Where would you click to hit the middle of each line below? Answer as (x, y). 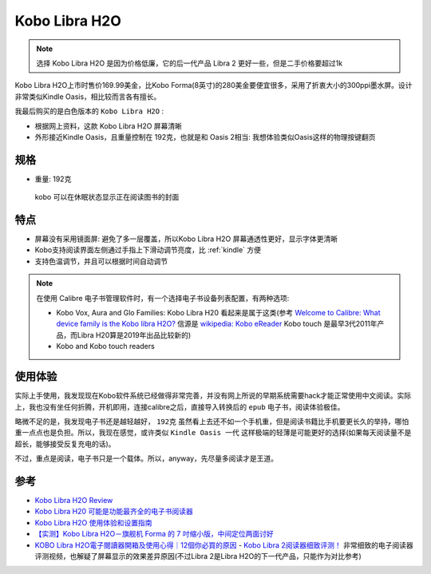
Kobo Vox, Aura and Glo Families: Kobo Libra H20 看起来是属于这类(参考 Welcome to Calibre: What (218, 313)
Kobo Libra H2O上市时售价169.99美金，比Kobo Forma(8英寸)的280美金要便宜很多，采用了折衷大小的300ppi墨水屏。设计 (214, 85)
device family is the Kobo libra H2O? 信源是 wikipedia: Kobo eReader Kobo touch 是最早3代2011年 (217, 324)
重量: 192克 (53, 179)
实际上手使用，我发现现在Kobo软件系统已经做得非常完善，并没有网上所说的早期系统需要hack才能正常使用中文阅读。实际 (213, 396)
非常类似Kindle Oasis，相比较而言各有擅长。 (88, 97)
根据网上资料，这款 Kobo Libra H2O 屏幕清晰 (109, 126)
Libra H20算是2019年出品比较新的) (134, 335)
